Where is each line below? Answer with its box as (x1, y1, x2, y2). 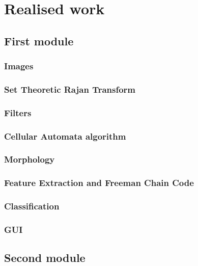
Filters (4, 106, 32, 119)
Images (4, 60, 34, 72)
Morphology (4, 153, 55, 166)
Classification (4, 200, 60, 212)
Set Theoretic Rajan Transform (4, 83, 136, 95)
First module (4, 33, 74, 48)
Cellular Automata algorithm (4, 129, 126, 142)
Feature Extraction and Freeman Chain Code (4, 176, 194, 189)
